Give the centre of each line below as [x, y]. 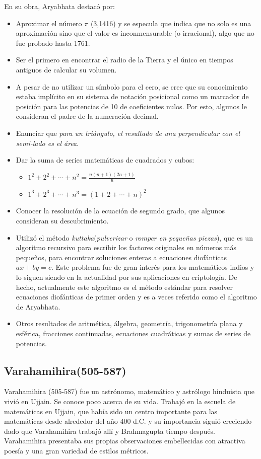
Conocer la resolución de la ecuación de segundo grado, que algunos [120, 211]
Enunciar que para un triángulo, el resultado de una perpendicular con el [128, 133]
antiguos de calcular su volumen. [66, 69]
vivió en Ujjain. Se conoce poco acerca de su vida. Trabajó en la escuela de [120, 401]
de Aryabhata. [38, 306]
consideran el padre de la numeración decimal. [87, 116]
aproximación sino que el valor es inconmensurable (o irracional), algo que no [135, 33]
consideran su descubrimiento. [62, 221]
